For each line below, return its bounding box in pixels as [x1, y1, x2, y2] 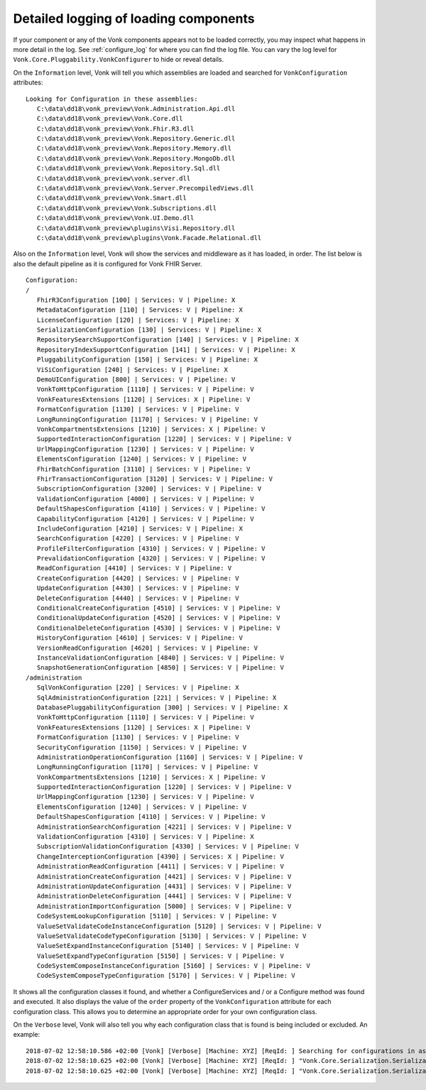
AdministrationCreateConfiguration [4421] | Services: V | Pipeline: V [36, 872, 292, 881]
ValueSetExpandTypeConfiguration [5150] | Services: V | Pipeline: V [36, 952, 284, 960]
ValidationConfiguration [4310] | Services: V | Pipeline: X [36, 833, 255, 841]
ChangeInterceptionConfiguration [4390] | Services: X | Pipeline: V [36, 852, 284, 861]
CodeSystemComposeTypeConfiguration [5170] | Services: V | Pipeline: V [36, 971, 295, 980]
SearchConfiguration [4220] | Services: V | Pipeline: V [36, 535, 239, 543]
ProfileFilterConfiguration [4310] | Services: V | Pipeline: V [36, 544, 266, 552]
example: [13, 1030, 40, 1039]
